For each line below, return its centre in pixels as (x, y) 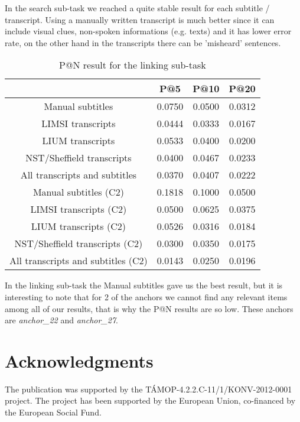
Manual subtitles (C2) (78, 192)
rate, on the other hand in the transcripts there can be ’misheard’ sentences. (143, 42)
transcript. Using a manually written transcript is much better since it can (140, 19)
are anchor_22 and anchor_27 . (61, 320)
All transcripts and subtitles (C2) (79, 261)
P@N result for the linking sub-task (133, 65)
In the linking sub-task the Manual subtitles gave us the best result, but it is (144, 285)
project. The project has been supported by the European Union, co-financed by (150, 400)
